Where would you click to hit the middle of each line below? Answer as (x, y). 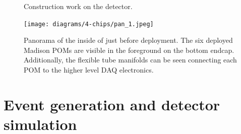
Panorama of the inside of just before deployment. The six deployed (128, 40)
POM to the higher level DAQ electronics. (89, 70)
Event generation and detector (112, 104)
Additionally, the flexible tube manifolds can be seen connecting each (130, 60)
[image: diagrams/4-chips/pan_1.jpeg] (89, 24)
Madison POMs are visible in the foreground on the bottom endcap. (129, 50)
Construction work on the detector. (78, 6)
